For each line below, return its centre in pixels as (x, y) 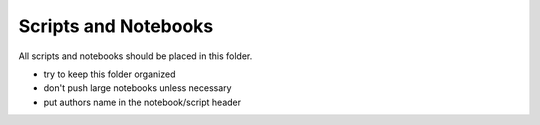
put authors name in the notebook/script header (142, 102)
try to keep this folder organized (109, 74)
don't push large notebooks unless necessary (137, 88)
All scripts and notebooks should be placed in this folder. (135, 56)
